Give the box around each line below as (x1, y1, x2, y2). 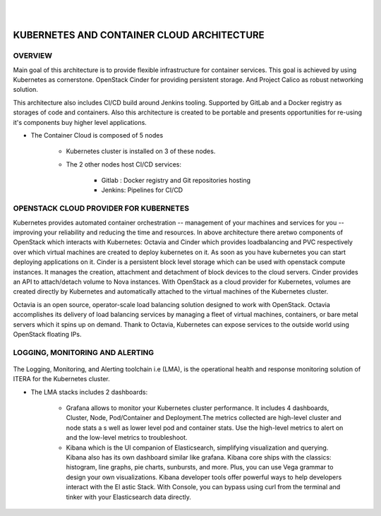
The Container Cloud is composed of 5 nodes (30, 131, 164, 139)
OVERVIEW (13, 51, 53, 61)
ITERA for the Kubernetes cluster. (13, 375, 111, 383)
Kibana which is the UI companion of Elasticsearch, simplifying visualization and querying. (66, 443, 329, 452)
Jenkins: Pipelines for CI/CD (101, 186, 183, 194)
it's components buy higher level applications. (13, 118, 147, 126)
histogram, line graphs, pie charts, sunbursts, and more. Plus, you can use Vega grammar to (66, 463, 334, 472)
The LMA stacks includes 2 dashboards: (30, 388, 148, 396)
